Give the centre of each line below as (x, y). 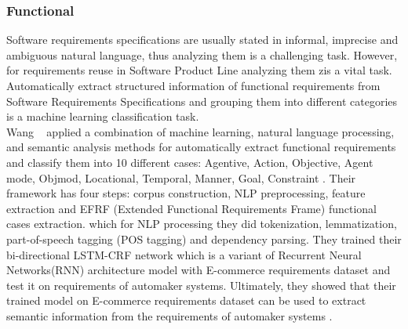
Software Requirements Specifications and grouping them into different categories (202, 101)
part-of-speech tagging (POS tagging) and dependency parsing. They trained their (204, 239)
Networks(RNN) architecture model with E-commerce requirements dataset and (199, 270)
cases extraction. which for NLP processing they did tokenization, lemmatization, (202, 224)
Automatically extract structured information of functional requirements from (193, 85)
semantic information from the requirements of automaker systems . (169, 315)
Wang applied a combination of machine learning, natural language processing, (200, 131)
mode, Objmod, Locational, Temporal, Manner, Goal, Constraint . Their (181, 177)
